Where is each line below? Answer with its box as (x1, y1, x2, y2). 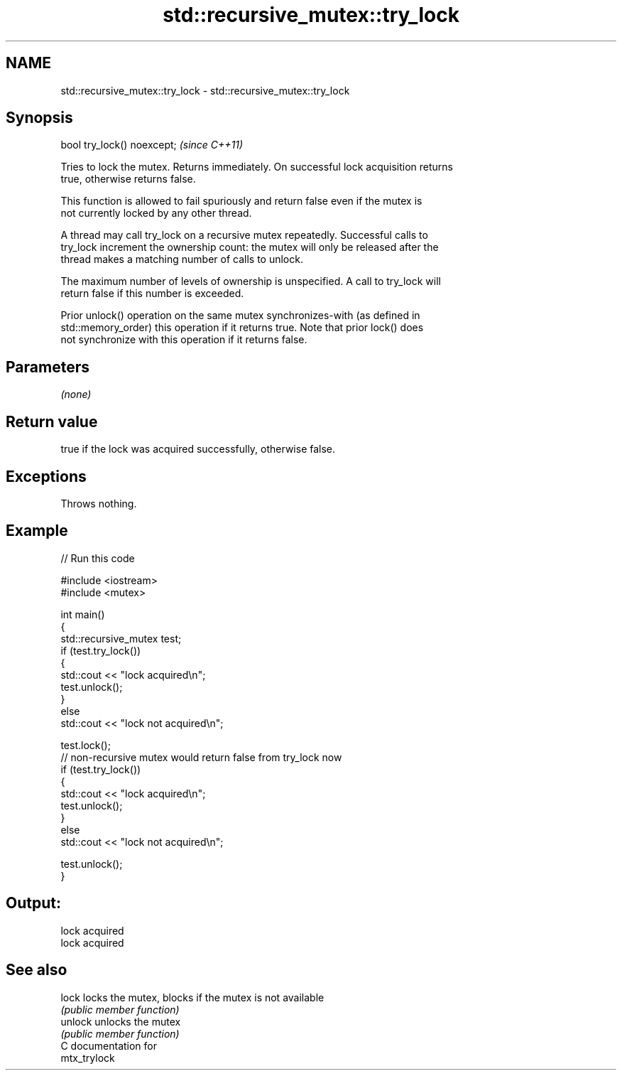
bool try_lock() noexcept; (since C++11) (60, 139, 244, 151)
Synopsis (6, 109, 73, 127)
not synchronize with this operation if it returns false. (60, 333, 307, 346)
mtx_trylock (60, 1051, 115, 1064)
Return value (6, 412, 98, 431)
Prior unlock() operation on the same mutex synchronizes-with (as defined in (60, 309, 420, 322)
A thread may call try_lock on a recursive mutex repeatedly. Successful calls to (60, 229, 428, 242)
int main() (60, 608, 105, 620)
